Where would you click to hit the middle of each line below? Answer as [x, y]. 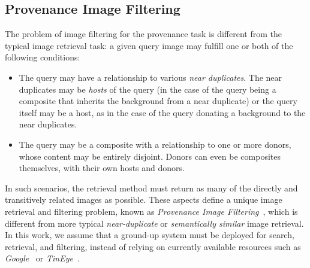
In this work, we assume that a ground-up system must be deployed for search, [150, 235]
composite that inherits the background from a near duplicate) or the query [158, 101]
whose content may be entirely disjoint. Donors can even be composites [150, 156]
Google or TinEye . [42, 258]
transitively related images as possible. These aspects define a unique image [144, 200]
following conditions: [43, 57]
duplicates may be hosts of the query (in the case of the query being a [148, 89]
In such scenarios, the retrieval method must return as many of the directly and [151, 188]
